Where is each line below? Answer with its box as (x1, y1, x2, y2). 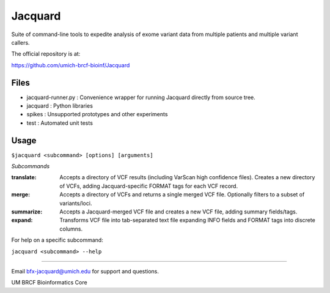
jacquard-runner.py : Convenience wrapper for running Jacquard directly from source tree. (26, 94, 256, 101)
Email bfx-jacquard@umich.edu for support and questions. (11, 268, 159, 275)
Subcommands (11, 163, 50, 170)
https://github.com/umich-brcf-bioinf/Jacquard (11, 61, 130, 69)
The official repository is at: (11, 50, 81, 57)
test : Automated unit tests (26, 119, 93, 127)
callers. (11, 39, 30, 46)
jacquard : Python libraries (26, 102, 93, 109)
